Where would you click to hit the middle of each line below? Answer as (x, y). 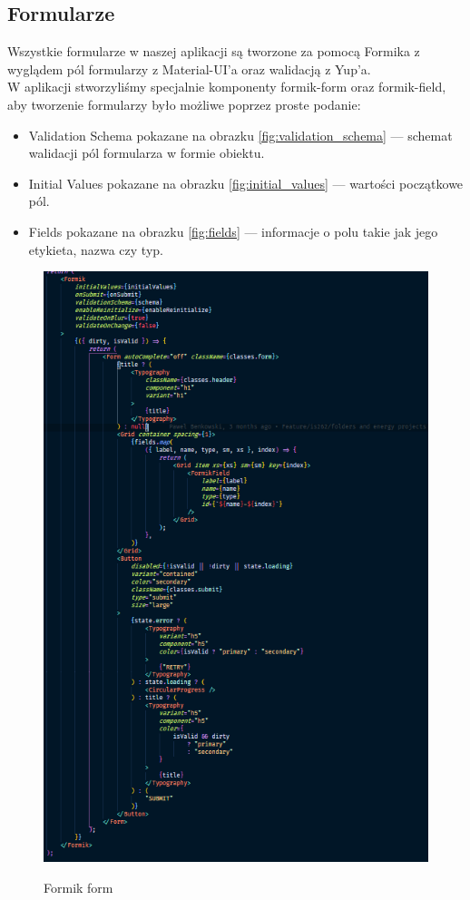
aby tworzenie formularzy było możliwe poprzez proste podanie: (184, 104)
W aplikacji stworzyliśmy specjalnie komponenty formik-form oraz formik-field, (227, 87)
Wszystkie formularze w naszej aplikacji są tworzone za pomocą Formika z (214, 51)
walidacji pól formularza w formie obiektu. (147, 153)
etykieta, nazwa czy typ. (96, 249)
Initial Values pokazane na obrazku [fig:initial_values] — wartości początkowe (246, 183)
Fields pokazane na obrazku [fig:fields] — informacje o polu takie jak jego (233, 231)
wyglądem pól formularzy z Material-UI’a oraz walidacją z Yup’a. (189, 68)
